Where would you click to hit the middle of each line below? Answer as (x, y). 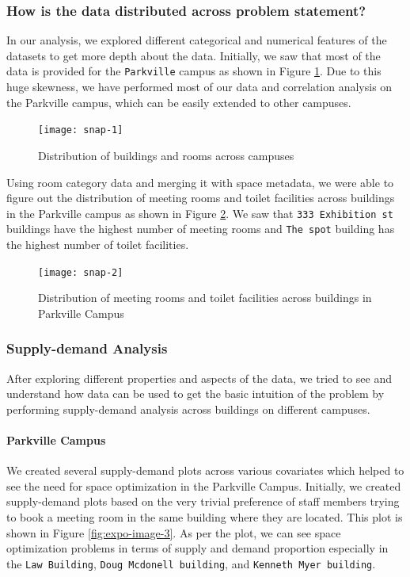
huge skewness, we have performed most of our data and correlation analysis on (199, 87)
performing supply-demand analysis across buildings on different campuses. (188, 409)
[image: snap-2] (81, 272)
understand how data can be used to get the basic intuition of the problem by (196, 394)
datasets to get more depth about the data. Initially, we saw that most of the (194, 55)
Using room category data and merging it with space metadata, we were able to (200, 182)
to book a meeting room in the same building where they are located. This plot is (205, 517)
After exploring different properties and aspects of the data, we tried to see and (199, 378)
